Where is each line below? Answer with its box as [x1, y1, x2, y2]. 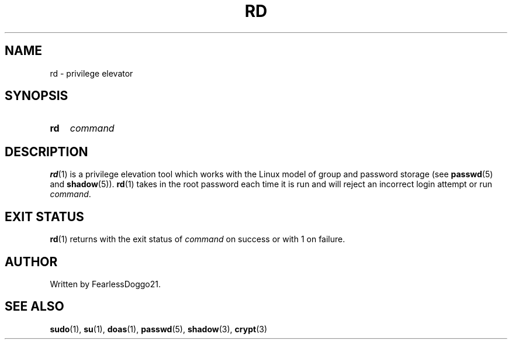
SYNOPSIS [5, 88, 68, 104]
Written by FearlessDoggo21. [50, 278, 161, 289]
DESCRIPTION [5, 144, 88, 159]
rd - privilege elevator [50, 68, 133, 78]
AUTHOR [5, 254, 58, 269]
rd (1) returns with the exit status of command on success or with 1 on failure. [50, 234, 345, 245]
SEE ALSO [5, 299, 64, 314]
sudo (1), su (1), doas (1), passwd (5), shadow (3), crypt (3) [50, 324, 268, 334]
